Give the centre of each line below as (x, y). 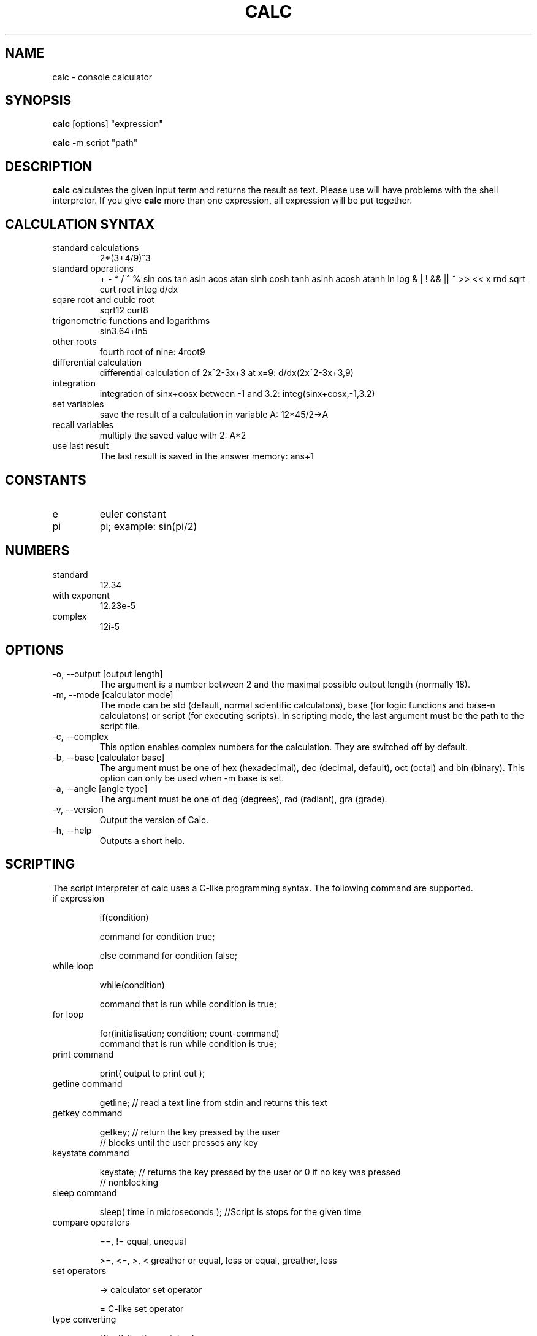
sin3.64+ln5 (124, 331)
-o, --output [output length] (108, 674)
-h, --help (72, 830)
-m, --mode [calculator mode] (113, 694)
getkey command (87, 1113)
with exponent (81, 595)
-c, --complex (80, 736)
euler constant (133, 514)
